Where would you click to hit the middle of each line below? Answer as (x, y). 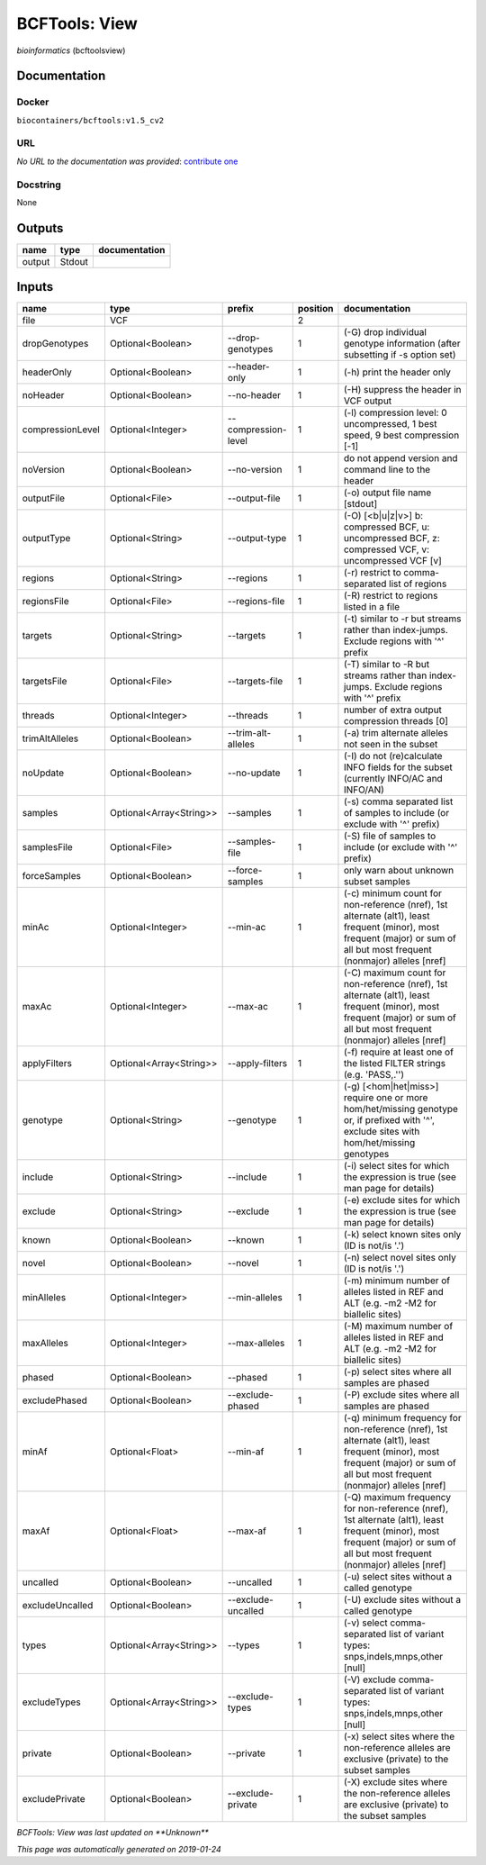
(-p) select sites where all (397, 1372)
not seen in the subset (391, 745)
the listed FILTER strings (395, 1064)
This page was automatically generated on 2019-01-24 (119, 1849)
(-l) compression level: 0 (395, 412)
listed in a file (372, 607)
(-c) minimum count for (393, 893)
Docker (33, 102)
